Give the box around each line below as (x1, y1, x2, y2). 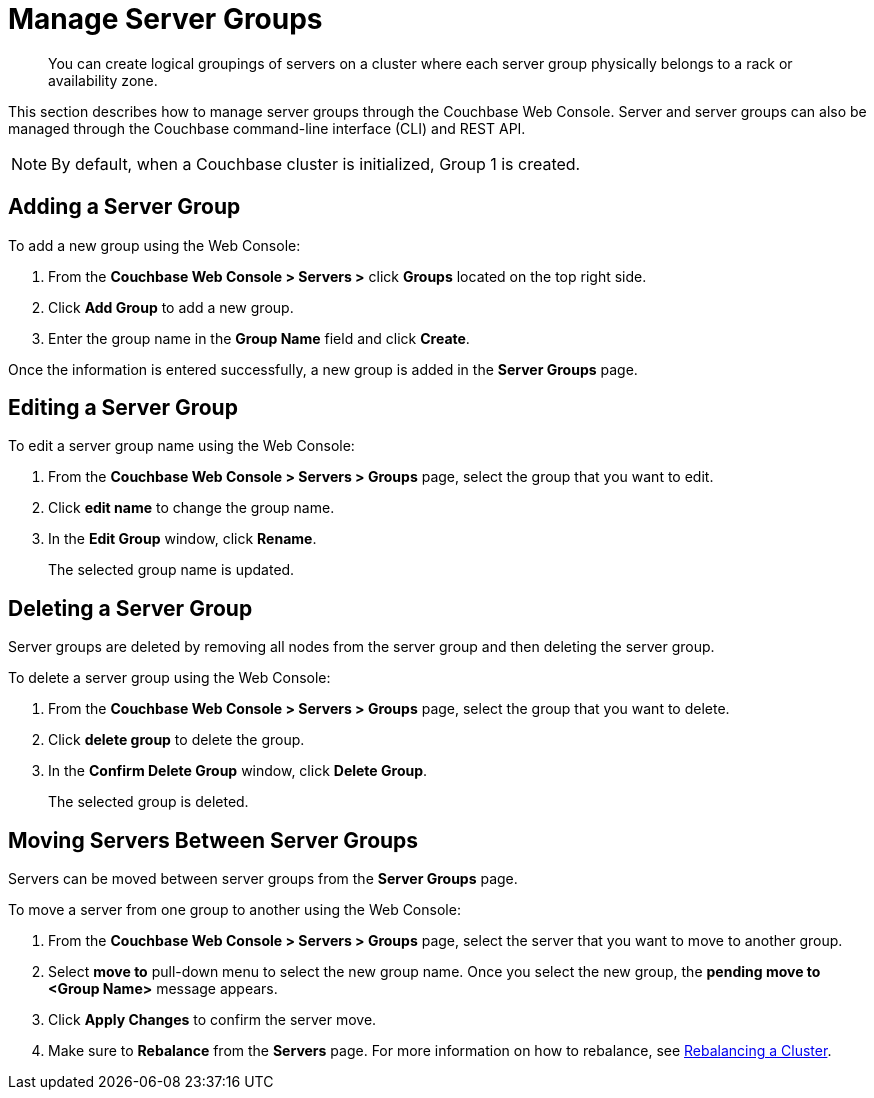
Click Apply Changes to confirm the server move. (48, 1011, 377, 1029)
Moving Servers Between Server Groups (8, 827, 419, 853)
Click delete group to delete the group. (48, 731, 305, 749)
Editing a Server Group (8, 395, 238, 421)
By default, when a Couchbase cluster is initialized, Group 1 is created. (51, 153, 581, 174)
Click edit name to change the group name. (48, 499, 335, 517)
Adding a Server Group (8, 194, 241, 220)
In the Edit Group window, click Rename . (48, 530, 317, 548)
